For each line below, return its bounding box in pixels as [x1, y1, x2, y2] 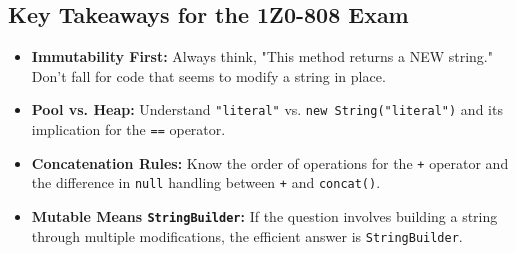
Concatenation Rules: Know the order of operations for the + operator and [31, 152, 509, 173]
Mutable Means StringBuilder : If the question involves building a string [31, 206, 498, 227]
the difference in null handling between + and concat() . [31, 172, 381, 193]
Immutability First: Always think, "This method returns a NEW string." [31, 46, 493, 67]
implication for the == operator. [31, 119, 226, 140]
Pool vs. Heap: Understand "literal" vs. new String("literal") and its [31, 99, 503, 120]
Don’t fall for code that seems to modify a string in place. [31, 65, 386, 86]
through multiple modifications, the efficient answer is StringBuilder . [31, 225, 463, 246]
